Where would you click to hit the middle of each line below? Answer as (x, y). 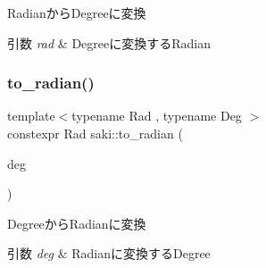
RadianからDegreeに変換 (77, 13)
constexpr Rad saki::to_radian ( (95, 133)
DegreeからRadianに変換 (77, 223)
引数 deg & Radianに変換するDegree (109, 253)
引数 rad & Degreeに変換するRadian (109, 42)
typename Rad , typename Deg (157, 116)
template (31, 116)
